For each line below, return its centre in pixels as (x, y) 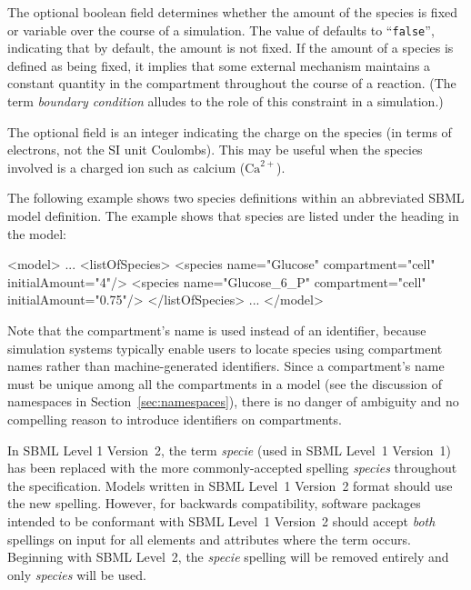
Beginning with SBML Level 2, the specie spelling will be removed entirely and (228, 557)
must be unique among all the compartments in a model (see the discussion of (225, 383)
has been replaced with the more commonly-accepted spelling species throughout (232, 468)
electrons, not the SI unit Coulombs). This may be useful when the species (215, 150)
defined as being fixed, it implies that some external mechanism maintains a (219, 65)
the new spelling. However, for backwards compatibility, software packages (214, 503)
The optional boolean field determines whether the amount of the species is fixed (233, 12)
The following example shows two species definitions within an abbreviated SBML (236, 198)
